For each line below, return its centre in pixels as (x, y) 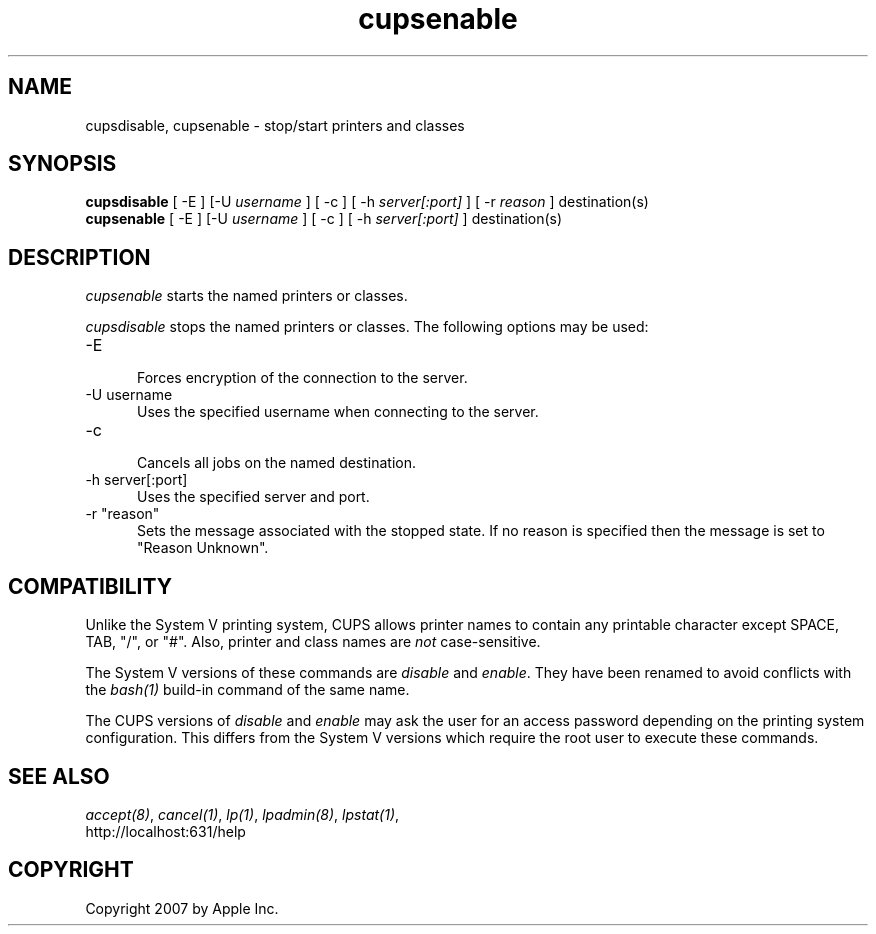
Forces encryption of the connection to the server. (302, 378)
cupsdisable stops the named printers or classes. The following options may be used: (367, 327)
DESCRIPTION (79, 257)
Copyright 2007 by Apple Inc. (182, 908)
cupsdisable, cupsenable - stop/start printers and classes (275, 125)
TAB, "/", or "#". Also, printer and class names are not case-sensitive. (313, 642)
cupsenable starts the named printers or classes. (246, 296)
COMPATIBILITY (90, 586)
